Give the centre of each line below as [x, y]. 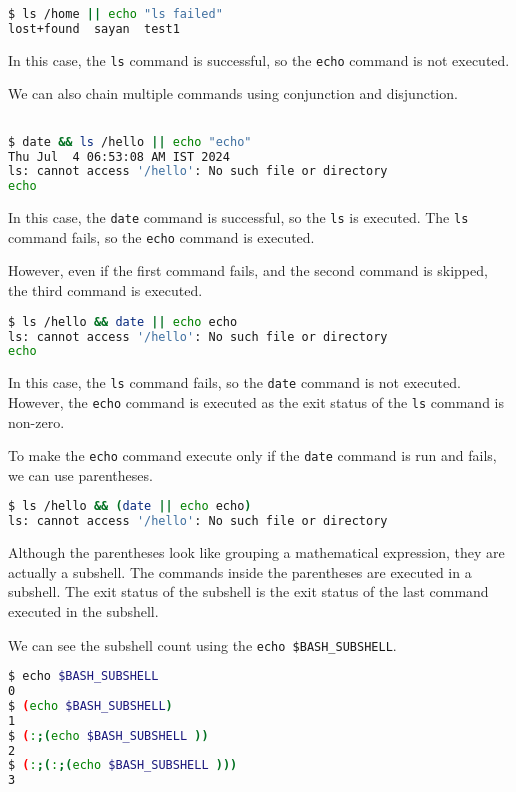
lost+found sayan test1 [94, 28]
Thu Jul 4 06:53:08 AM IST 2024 [119, 156]
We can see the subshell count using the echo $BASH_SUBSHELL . [202, 644]
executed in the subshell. [83, 610]
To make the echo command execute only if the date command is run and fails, [252, 455]
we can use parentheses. [80, 474]
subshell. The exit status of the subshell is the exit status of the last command [248, 591]
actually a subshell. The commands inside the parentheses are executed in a [240, 571]
